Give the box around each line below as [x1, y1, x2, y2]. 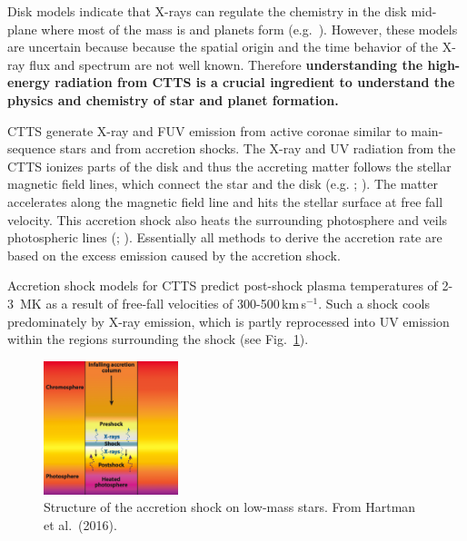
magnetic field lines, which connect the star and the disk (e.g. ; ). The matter [7, 174, 438, 193]
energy [7, 73, 50, 92]
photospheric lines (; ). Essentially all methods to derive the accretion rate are [7, 228, 442, 247]
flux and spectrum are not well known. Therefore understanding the [29, 54, 423, 74]
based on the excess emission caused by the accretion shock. [7, 245, 341, 264]
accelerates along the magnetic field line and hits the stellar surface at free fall [7, 192, 443, 211]
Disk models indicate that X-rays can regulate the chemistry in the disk [7, 2, 407, 20]
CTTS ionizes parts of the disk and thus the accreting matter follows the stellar [7, 156, 452, 175]
